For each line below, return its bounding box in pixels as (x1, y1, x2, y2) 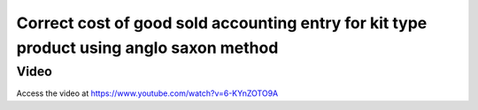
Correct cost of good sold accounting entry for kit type (16, 13, 428, 33)
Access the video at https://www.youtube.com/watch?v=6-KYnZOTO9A (16, 88, 279, 99)
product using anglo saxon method (16, 38, 279, 57)
